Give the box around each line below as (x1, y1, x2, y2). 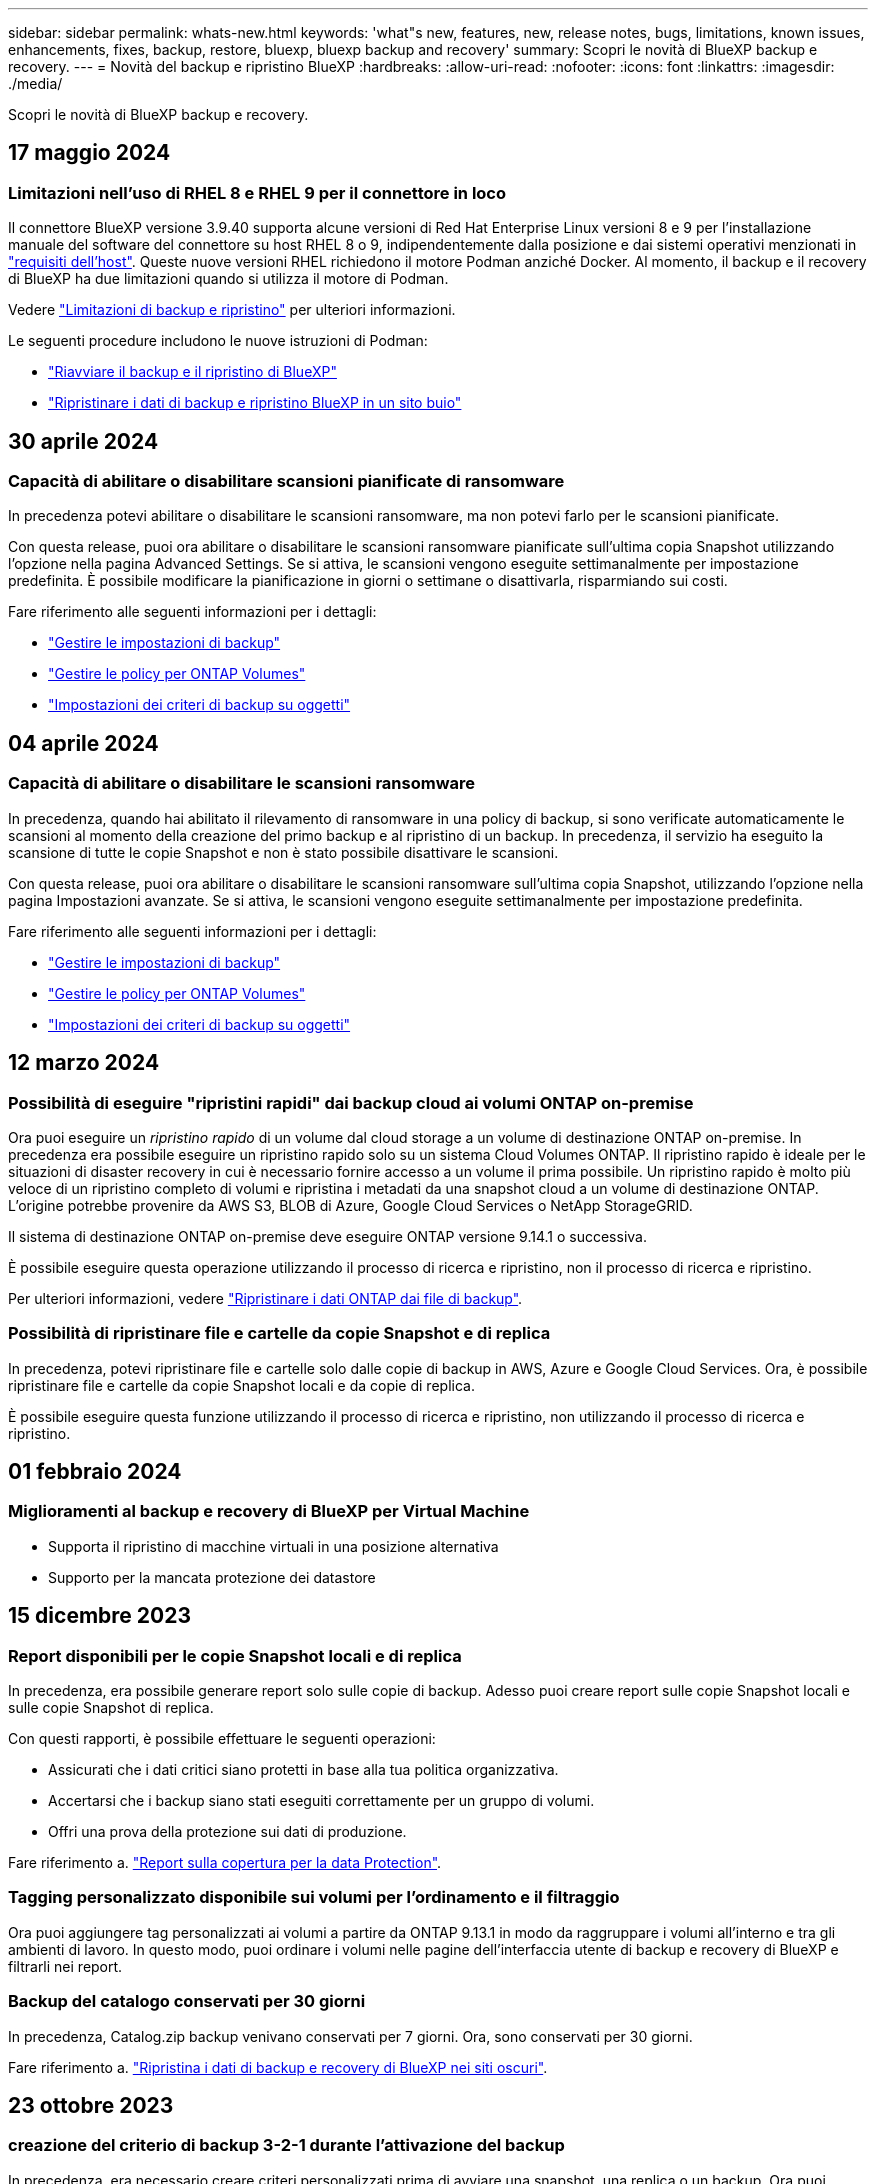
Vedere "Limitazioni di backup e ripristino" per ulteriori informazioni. (8, 301, 456, 319)
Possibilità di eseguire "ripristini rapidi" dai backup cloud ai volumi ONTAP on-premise (8, 1092, 694, 1113)
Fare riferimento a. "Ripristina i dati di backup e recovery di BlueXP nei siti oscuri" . (8, 2058, 548, 2076)
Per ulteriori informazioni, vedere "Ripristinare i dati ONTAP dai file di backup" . (8, 1289, 523, 1307)
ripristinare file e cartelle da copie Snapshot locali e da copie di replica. (8, 1376, 475, 1394)
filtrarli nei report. (8, 1957, 123, 1975)
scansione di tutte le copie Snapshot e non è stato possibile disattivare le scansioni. (8, 843, 559, 861)
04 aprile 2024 (8, 730, 159, 756)
